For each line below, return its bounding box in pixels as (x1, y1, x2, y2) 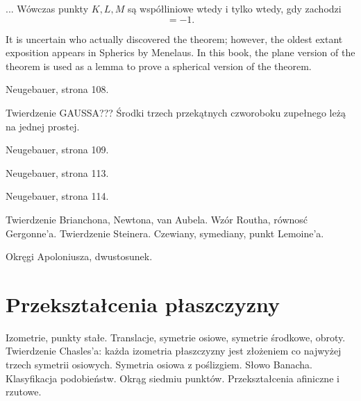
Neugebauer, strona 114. (6, 189, 109, 203)
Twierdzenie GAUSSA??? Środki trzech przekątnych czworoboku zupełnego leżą (6, 105, 346, 119)
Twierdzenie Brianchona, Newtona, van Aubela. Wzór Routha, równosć (6, 212, 308, 226)
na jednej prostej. (6, 119, 80, 133)
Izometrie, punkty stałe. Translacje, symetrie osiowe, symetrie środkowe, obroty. (6, 330, 346, 344)
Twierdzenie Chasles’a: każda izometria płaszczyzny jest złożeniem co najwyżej (6, 343, 342, 358)
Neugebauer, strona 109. (6, 142, 109, 157)
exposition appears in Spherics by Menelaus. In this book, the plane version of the (6, 45, 355, 60)
